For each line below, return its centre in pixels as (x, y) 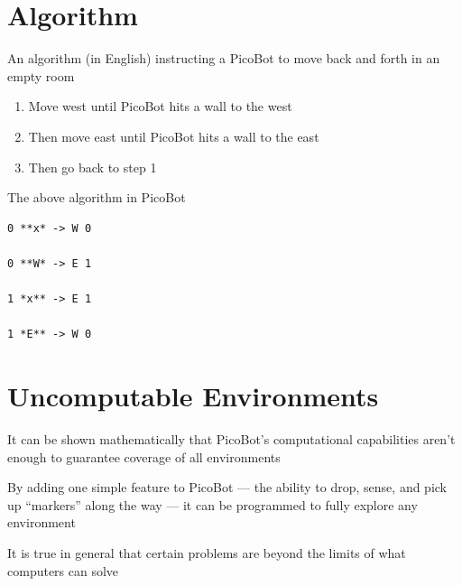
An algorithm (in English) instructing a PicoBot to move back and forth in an (224, 58)
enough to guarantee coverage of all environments (144, 456)
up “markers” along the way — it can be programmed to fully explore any (213, 504)
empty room (41, 75)
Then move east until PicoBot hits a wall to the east (174, 136)
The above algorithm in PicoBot (97, 197)
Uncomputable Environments (193, 396)
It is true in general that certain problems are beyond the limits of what (207, 552)
